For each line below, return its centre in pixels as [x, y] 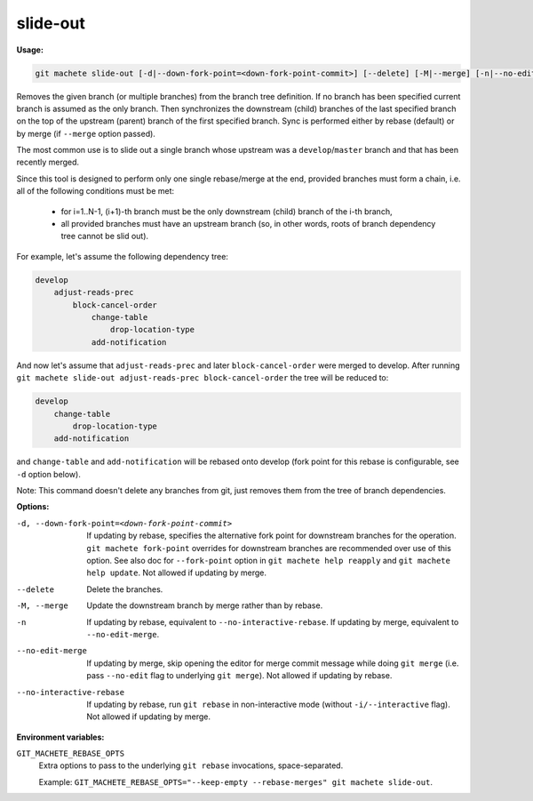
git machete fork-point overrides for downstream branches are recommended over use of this [269, 548]
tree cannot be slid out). [105, 236]
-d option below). [49, 474]
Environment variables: [60, 737]
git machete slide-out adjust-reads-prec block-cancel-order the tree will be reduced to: [203, 378]
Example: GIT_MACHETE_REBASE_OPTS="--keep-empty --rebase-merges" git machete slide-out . [235, 781]
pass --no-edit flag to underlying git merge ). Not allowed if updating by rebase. [239, 676]
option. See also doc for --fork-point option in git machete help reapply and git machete [268, 561]
